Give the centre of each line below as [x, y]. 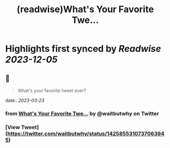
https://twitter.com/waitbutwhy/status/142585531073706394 [86, 133]
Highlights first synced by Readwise [83, 49]
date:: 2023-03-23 [25, 100]
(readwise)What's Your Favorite [85, 9]
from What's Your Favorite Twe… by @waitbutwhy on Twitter [82, 113]
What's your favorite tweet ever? [52, 91]
